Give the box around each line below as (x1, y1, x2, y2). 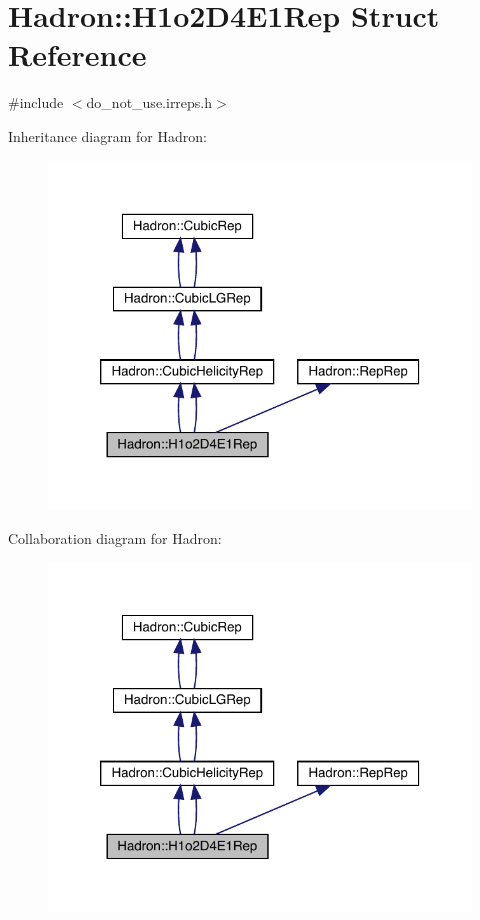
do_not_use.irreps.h (86, 92, 213, 113)
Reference (8, 34, 147, 75)
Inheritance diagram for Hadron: (8, 125, 207, 146)
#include (8, 92, 64, 113)
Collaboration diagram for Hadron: (8, 527, 222, 548)
